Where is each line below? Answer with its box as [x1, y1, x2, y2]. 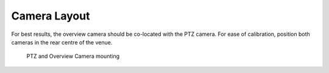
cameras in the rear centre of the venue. [11, 38, 113, 46]
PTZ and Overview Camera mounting [26, 52, 120, 60]
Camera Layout [11, 9, 90, 23]
